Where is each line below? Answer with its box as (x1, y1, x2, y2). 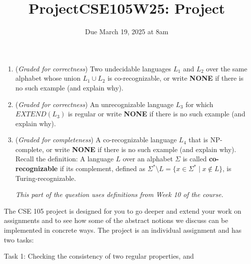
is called (182, 154, 207, 164)
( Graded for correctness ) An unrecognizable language (15, 99, 174, 109)
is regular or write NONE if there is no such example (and (68, 109, 246, 119)
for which (185, 99, 213, 109)
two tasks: (4, 234, 34, 244)
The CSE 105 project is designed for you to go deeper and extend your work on (4, 205, 242, 216)
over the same (206, 63, 248, 73)
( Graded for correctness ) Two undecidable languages (15, 63, 172, 73)
